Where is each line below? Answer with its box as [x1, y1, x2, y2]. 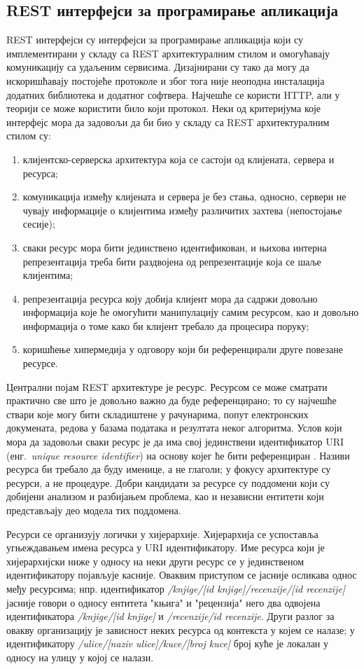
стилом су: [6, 128, 51, 143]
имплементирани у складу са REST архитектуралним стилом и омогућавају [6, 46, 330, 60]
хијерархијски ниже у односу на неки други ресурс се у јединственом [6, 553, 304, 568]
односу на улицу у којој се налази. [6, 649, 154, 664]
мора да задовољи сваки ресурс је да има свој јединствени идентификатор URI [6, 434, 344, 449]
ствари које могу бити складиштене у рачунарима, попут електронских [6, 406, 309, 421]
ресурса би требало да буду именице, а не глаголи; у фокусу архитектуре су [6, 462, 331, 476]
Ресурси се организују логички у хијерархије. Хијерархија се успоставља [6, 526, 318, 541]
